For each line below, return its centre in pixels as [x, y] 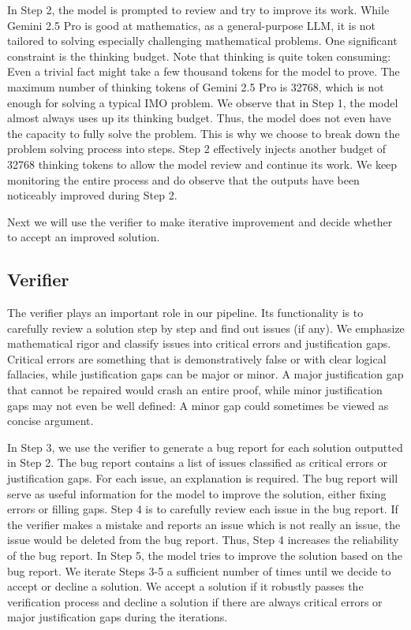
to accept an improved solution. [84, 237]
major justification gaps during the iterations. [118, 617]
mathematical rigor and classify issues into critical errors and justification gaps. [199, 343]
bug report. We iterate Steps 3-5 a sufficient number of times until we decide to [199, 570]
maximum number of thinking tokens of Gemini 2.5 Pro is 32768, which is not [196, 86]
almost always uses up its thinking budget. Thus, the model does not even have [199, 118]
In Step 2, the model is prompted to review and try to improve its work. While [198, 9]
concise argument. [50, 421]
